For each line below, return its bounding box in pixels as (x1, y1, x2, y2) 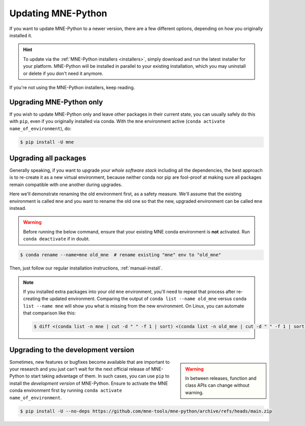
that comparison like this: (23, 310, 76, 316)
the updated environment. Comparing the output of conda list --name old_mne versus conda (41, 296, 247, 302)
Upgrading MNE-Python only (9, 97, 103, 107)
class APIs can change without (185, 382, 250, 388)
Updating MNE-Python (9, 8, 108, 19)
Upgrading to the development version (9, 345, 135, 354)
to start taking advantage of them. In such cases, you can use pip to (25, 373, 170, 379)
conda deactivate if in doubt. (23, 236, 90, 242)
